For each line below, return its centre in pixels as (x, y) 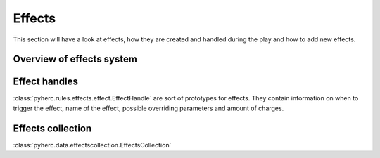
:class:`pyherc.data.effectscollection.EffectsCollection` (92, 145)
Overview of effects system (75, 59)
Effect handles (46, 82)
